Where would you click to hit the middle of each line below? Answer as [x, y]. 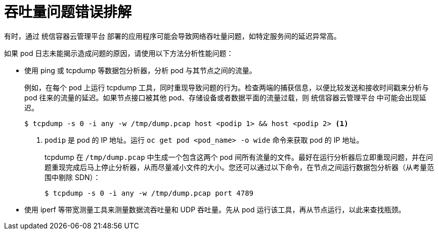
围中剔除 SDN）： [73, 177]
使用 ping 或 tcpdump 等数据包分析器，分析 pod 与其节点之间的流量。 [140, 70]
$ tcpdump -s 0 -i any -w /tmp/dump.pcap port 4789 [149, 193]
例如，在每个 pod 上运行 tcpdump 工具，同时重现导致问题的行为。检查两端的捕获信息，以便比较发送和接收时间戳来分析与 [227, 87]
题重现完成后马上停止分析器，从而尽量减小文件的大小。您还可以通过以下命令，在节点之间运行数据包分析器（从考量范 [239, 167]
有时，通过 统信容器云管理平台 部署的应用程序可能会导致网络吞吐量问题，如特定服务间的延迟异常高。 [172, 36]
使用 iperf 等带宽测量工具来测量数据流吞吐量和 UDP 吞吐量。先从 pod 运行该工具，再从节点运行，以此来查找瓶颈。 [215, 209]
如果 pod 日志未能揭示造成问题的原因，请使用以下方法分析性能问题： [119, 53]
